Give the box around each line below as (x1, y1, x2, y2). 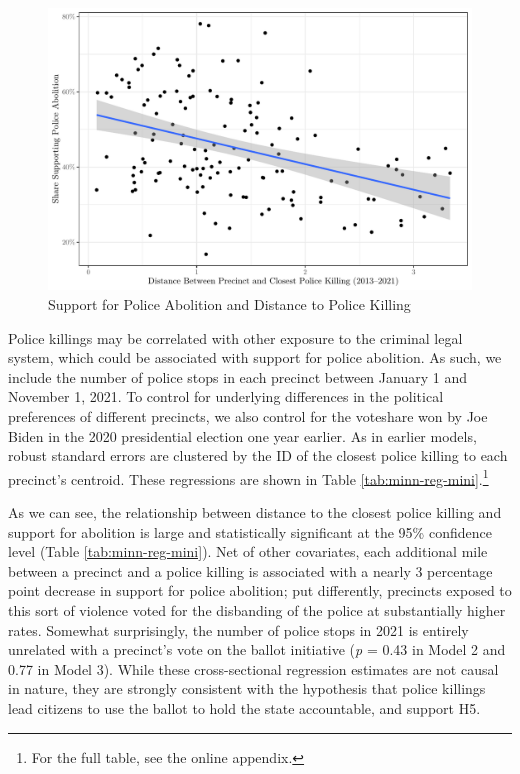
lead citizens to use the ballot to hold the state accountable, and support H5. (8, 697, 481, 718)
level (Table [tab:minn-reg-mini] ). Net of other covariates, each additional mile (8, 541, 488, 562)
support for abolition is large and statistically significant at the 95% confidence (8, 521, 492, 542)
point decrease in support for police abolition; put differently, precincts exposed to (8, 580, 512, 601)
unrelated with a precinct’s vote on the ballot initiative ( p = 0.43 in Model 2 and (8, 639, 506, 660)
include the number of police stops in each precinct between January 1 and (8, 366, 467, 387)
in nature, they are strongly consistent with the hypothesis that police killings (8, 678, 486, 699)
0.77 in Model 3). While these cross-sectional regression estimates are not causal (8, 658, 499, 679)
